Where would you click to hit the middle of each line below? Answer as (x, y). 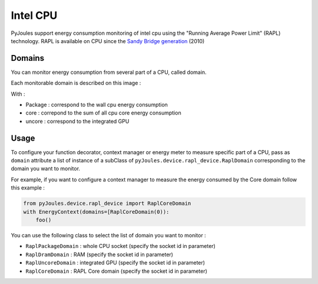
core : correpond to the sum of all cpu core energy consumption (104, 113)
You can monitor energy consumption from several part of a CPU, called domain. (109, 72)
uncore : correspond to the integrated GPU (77, 121)
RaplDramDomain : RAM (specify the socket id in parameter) (100, 254)
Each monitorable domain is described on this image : (76, 83)
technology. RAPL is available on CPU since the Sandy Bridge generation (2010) (108, 41)
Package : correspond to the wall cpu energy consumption (97, 105)
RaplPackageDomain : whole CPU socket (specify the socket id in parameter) (121, 246)
